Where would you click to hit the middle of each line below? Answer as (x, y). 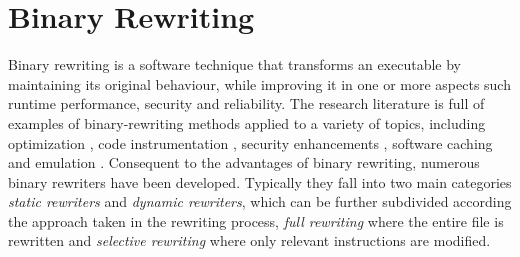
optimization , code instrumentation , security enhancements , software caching (250, 142)
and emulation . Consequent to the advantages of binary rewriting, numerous (244, 162)
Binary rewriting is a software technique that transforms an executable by (235, 64)
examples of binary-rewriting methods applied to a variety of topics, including (247, 122)
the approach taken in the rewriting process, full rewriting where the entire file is (256, 220)
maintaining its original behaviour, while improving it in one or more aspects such (259, 83)
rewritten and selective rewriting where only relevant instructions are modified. (249, 240)
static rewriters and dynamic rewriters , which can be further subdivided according (260, 201)
